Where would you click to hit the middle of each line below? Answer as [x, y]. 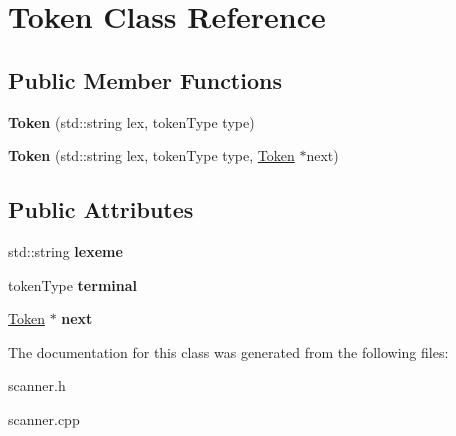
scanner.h [37, 385]
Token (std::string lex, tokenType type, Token [151, 155]
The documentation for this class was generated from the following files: [228, 351]
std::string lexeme [65, 250]
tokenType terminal [72, 284]
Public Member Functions [145, 79]
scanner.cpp [44, 418]
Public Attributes [101, 209]
